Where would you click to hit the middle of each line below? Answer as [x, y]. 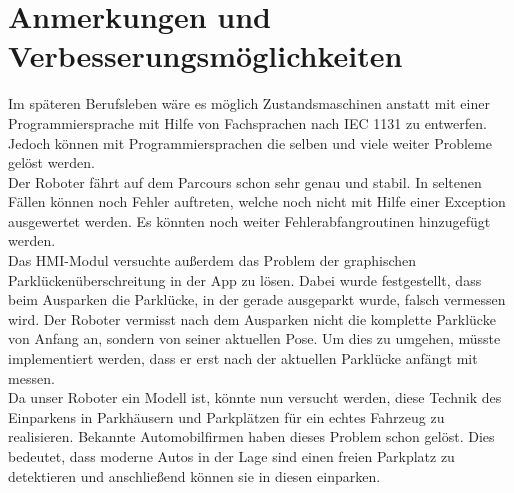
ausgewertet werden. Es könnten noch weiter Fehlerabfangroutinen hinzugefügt [249, 220]
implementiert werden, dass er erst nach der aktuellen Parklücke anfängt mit [243, 358]
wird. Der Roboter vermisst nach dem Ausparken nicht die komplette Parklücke [252, 318]
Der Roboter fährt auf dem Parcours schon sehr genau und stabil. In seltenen [245, 181]
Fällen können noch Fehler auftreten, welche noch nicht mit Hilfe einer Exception [257, 201]
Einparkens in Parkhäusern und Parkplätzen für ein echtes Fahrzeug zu [226, 416]
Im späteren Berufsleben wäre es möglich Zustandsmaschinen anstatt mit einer [249, 103]
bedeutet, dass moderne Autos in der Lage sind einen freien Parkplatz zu [231, 456]
